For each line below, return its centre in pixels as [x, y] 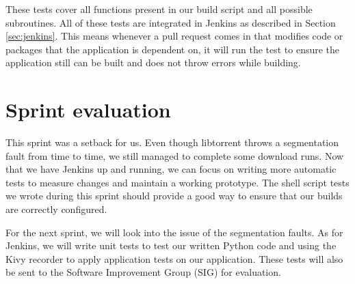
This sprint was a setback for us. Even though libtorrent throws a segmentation [172, 142]
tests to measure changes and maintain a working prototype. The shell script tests [177, 182]
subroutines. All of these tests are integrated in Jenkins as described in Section [171, 22]
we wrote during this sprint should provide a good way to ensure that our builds [174, 196]
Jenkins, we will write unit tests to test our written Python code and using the [171, 245]
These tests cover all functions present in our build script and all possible [159, 9]
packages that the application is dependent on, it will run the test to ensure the [173, 49]
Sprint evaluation [88, 110]
